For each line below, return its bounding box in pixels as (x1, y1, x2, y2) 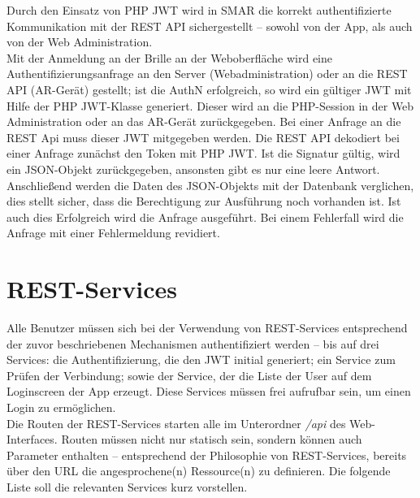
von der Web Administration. (6, 33, 153, 50)
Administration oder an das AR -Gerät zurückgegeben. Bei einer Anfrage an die (6, 113, 401, 130)
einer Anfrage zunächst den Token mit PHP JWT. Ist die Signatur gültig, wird (6, 145, 401, 162)
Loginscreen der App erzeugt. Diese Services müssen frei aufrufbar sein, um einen (6, 383, 411, 400)
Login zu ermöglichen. (6, 399, 116, 415)
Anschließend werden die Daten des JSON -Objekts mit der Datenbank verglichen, (6, 176, 414, 193)
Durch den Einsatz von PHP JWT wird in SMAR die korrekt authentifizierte (6, 2, 392, 18)
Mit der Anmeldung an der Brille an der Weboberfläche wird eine (6, 49, 333, 66)
